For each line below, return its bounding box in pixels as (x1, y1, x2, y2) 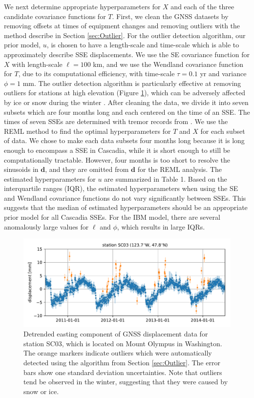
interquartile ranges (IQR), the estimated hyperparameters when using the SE (4, 183, 238, 193)
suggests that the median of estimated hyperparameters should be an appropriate (4, 202, 248, 212)
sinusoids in (4, 164, 39, 174)
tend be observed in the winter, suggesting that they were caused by (23, 377, 228, 387)
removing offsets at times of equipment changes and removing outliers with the (4, 21, 240, 31)
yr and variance (200, 68, 247, 79)
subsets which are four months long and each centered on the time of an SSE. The (4, 106, 250, 117)
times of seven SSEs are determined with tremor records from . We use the (4, 116, 228, 126)
